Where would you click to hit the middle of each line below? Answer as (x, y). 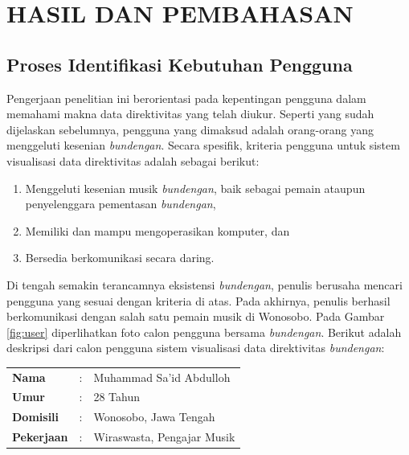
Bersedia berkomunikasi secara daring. (120, 258)
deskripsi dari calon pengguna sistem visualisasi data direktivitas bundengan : (196, 348)
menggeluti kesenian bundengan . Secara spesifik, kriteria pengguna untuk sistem (203, 145)
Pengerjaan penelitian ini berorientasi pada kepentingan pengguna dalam (186, 98)
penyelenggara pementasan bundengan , (121, 204)
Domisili (36, 417)
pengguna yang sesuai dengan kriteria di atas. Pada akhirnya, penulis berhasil (198, 300)
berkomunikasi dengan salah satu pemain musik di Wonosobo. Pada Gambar (196, 316)
